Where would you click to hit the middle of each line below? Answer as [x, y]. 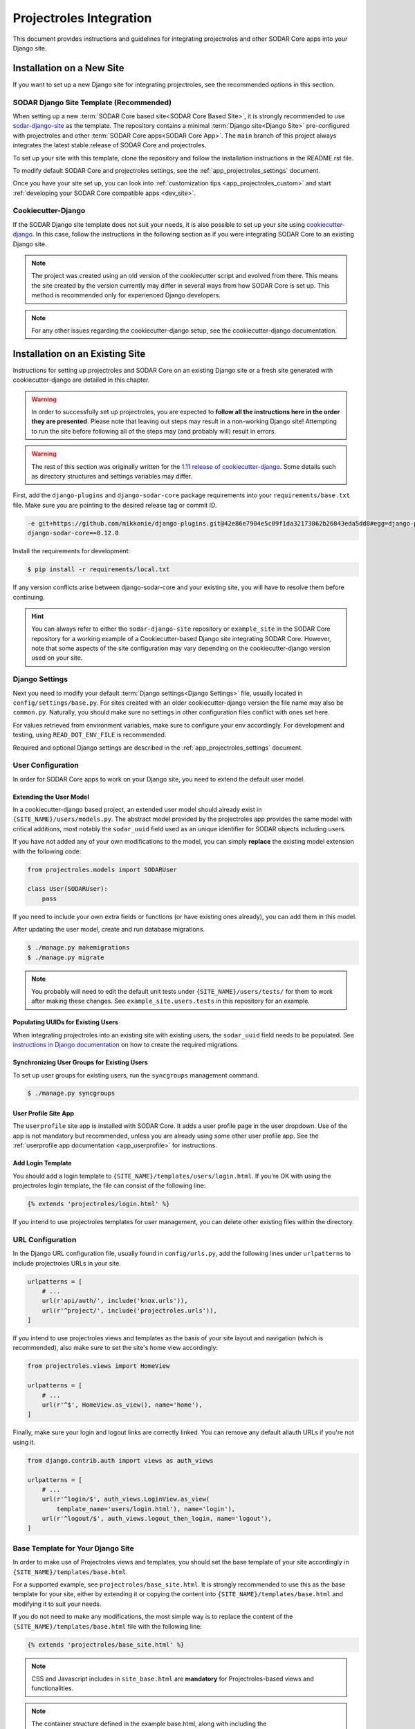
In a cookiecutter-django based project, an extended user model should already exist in [137, 810]
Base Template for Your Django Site [73, 1548]
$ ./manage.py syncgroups [71, 1093]
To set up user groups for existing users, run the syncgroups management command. [136, 1075]
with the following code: [47, 851]
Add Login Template [42, 1163]
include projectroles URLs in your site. [67, 1263]
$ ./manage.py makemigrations [79, 948]
